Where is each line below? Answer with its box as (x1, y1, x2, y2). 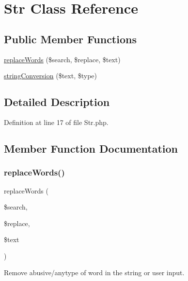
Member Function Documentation (4, 140, 178, 156)
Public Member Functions (4, 31, 137, 46)
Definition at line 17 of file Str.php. (4, 117, 109, 127)
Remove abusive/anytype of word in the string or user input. (4, 267, 185, 277)
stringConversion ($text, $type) (4, 70, 97, 81)
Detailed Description (4, 94, 110, 109)
